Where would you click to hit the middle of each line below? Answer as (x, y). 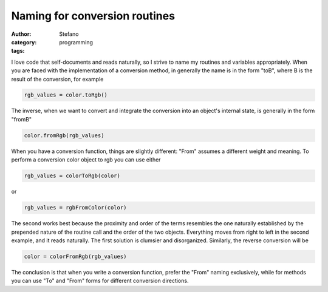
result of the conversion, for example (57, 79)
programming (76, 42)
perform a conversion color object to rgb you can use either (86, 160)
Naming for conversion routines (93, 16)
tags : (18, 51)
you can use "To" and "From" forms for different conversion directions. (100, 281)
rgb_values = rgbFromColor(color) (75, 208)
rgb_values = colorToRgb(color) (72, 176)
